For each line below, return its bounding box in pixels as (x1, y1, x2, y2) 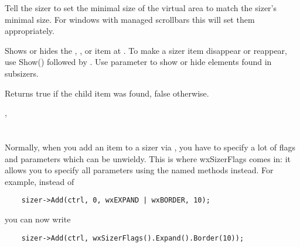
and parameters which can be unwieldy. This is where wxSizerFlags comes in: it (5, 152, 291, 164)
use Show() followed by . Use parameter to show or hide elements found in (5, 56, 272, 68)
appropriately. (5, 25, 54, 37)
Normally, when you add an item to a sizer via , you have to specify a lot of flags (5, 140, 296, 153)
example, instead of (5, 175, 74, 187)
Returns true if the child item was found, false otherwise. (5, 87, 209, 99)
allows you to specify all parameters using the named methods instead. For (5, 164, 274, 176)
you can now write (5, 212, 71, 225)
